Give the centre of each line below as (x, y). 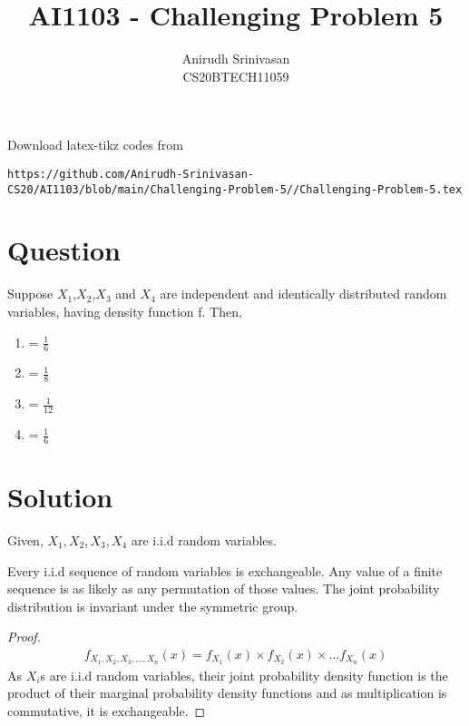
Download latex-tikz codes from (95, 145)
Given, (25, 540)
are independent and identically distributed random (303, 294)
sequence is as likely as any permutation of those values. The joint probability (224, 589)
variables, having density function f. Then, (125, 311)
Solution (60, 497)
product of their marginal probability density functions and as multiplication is (227, 693)
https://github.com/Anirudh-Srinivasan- (131, 174)
